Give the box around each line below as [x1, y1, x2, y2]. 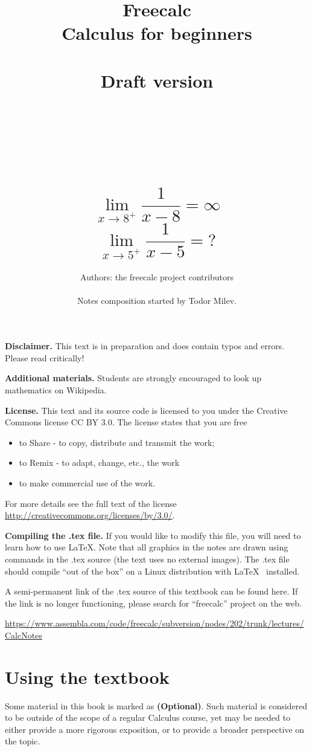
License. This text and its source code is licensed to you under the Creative [5, 404, 288, 416]
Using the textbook [5, 664, 170, 689]
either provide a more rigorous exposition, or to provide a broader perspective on [5, 723, 305, 735]
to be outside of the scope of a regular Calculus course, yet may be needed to [5, 711, 290, 724]
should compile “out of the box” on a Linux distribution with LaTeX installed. [5, 564, 300, 577]
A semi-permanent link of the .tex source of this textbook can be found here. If [5, 585, 298, 598]
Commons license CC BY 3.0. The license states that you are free [5, 416, 247, 428]
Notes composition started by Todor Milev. [77, 294, 237, 306]
